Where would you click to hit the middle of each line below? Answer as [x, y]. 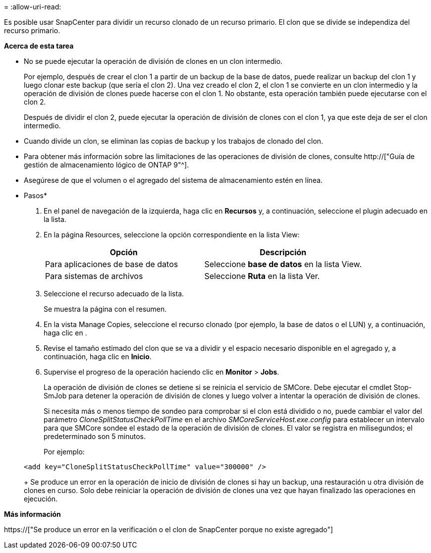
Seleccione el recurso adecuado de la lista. [114, 294]
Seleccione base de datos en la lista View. [283, 264]
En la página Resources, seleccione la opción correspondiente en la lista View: [172, 235]
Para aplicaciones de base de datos [112, 264]
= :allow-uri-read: [33, 7]
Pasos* [35, 195]
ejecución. [41, 499]
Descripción [283, 252]
